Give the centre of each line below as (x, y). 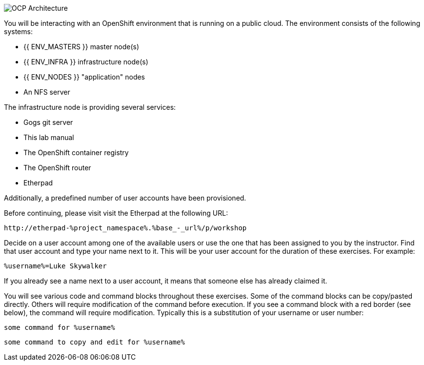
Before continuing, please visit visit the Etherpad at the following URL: (116, 213)
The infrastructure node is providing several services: (90, 107)
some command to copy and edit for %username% (94, 342)
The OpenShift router (57, 168)
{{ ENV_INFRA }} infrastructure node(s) (86, 62)
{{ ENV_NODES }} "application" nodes (84, 77)
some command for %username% (60, 327)
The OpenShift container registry (76, 152)
